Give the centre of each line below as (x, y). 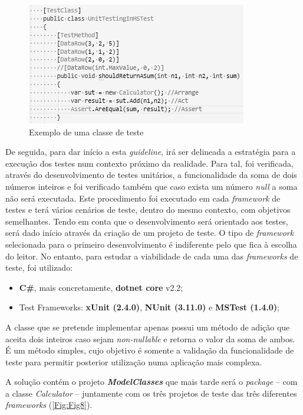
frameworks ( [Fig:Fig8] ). (49, 405)
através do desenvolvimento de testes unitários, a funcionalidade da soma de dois (151, 175)
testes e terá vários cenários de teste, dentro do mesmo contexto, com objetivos (148, 210)
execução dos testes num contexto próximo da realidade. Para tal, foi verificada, (150, 163)
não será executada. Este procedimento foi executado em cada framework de (143, 198)
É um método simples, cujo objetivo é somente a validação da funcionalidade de (150, 350)
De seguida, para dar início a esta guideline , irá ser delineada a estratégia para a (151, 152)
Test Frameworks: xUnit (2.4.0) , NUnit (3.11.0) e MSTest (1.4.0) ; (149, 307)
